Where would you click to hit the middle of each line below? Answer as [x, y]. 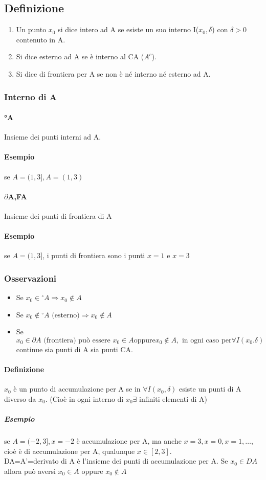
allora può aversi [30, 471]
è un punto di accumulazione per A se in [77, 389]
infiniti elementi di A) [173, 398]
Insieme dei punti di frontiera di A [58, 216]
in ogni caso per [207, 340]
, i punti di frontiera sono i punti [94, 255]
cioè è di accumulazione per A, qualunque [70, 451]
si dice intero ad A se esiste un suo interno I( [128, 29]
